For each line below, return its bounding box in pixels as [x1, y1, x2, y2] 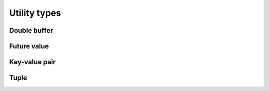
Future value [9, 42, 49, 50]
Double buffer [9, 26, 53, 35]
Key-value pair [9, 58, 56, 66]
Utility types [9, 7, 61, 18]
